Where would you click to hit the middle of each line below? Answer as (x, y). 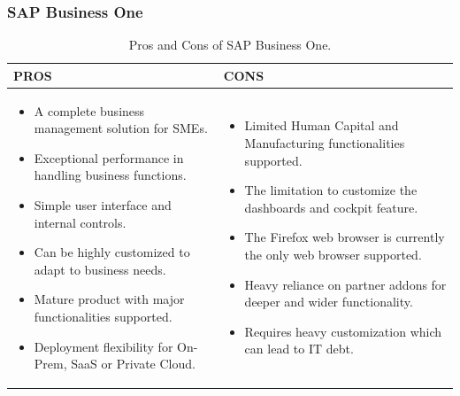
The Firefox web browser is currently (345, 237)
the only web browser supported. (333, 255)
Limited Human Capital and (322, 125)
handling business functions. (110, 175)
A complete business (89, 110)
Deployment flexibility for (103, 346)
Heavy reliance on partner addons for (345, 284)
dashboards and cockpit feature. (331, 207)
